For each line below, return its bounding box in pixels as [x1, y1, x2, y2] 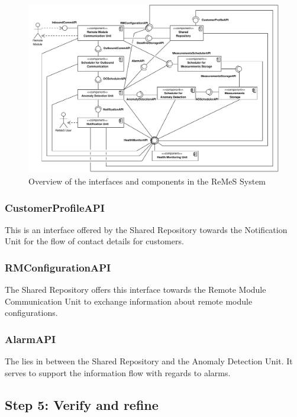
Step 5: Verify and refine [5, 395, 159, 413]
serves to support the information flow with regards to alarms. [5, 366, 231, 379]
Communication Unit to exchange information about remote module [5, 295, 253, 307]
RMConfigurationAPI [5, 260, 111, 274]
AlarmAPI [5, 331, 56, 346]
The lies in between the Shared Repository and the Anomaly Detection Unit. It [5, 355, 293, 367]
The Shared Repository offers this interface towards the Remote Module [5, 283, 266, 296]
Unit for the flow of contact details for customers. [5, 235, 184, 247]
